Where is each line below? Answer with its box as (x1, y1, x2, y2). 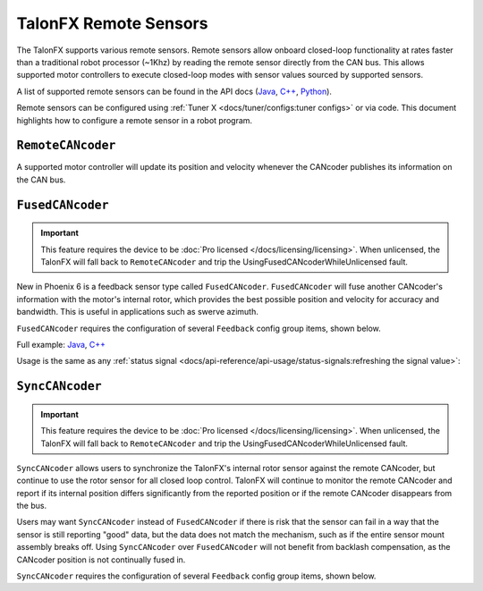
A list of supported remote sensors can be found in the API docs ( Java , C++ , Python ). (16, 86, 333, 97)
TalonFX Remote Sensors (16, 13, 208, 33)
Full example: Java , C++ (16, 339, 106, 350)
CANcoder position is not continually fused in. (16, 554, 186, 565)
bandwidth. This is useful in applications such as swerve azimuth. (16, 307, 259, 317)
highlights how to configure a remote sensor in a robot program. (16, 114, 253, 125)
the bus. (16, 501, 47, 511)
